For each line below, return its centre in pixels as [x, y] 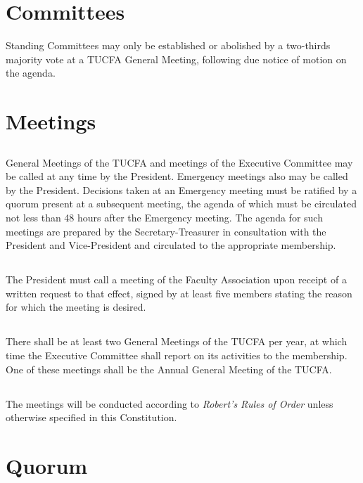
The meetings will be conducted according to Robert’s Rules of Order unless [170, 403]
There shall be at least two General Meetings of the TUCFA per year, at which [177, 341]
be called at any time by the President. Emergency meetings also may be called [177, 176]
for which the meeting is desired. [76, 307]
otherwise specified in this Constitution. [91, 417]
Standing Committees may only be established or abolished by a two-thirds [168, 45]
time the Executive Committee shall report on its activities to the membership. [177, 355]
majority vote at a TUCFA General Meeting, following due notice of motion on [176, 59]
